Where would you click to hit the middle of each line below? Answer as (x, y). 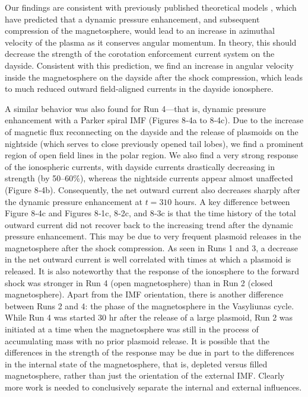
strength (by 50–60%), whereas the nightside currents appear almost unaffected (149, 178)
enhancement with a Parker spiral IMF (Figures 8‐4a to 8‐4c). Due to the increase (154, 120)
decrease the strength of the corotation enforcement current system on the (140, 54)
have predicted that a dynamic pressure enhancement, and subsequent (132, 19)
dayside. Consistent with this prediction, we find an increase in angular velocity (150, 65)
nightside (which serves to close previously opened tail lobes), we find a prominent (154, 143)
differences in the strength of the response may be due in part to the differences (150, 352)
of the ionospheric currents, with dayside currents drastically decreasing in (140, 166)
